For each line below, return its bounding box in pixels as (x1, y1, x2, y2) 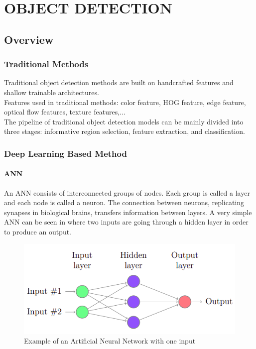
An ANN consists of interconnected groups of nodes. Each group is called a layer (4, 187, 250, 198)
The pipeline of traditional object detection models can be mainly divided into (4, 116, 244, 126)
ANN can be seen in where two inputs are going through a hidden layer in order (4, 217, 249, 227)
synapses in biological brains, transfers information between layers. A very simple (4, 207, 252, 217)
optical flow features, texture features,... (4, 107, 126, 117)
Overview (4, 31, 54, 47)
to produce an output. (4, 226, 72, 236)
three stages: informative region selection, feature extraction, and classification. (4, 126, 245, 136)
